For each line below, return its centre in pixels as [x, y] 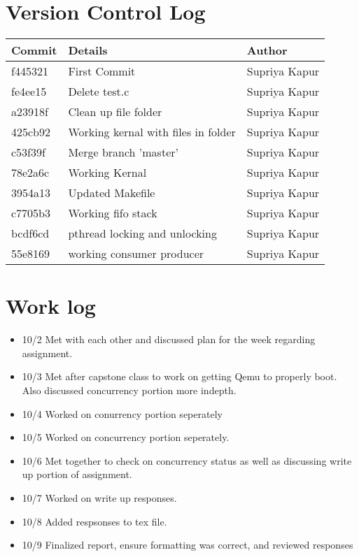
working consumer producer [136, 254]
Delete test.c [99, 92]
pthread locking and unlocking [142, 233]
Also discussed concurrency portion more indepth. [129, 390]
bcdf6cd [30, 233]
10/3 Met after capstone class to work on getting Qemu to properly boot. [179, 376]
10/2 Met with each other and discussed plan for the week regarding [169, 339]
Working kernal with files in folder [152, 132]
